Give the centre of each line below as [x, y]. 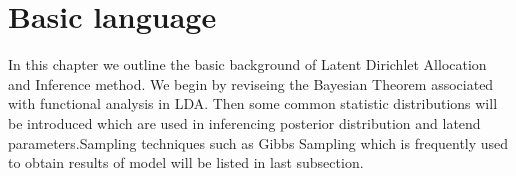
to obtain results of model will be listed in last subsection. [186, 162]
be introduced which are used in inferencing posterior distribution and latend [244, 122]
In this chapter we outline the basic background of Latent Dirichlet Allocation [247, 64]
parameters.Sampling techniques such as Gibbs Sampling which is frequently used [258, 142]
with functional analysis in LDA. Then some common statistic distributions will [253, 103]
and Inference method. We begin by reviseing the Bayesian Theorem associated [251, 83]
